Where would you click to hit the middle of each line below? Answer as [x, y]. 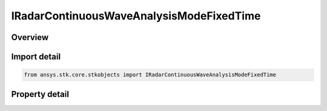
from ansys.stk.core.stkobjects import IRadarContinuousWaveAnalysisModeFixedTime [150, 75]
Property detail [40, 94]
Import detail [36, 57]
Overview [30, 37]
